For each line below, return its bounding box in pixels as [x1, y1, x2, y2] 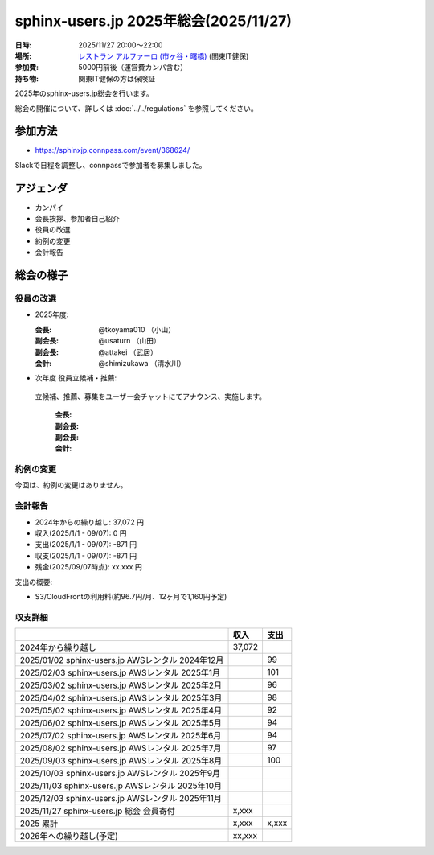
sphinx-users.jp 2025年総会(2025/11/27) [14, 12, 293, 30]
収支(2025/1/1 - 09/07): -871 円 [35, 551, 137, 561]
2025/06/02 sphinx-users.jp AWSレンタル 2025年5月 [19, 717, 223, 729]
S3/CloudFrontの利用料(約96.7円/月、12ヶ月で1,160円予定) [35, 591, 227, 601]
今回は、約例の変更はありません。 [14, 480, 128, 490]
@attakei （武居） [98, 347, 158, 357]
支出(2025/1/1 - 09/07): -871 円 [35, 540, 137, 549]
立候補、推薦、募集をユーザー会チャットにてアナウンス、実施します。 [35, 391, 267, 401]
